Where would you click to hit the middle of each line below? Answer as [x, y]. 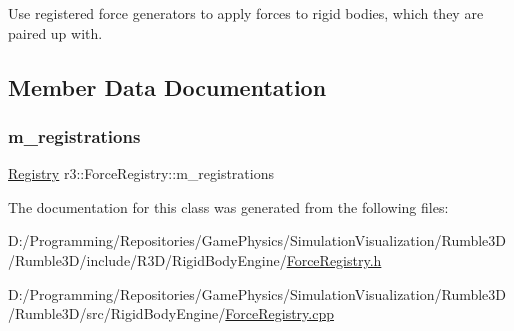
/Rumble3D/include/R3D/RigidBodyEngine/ [147, 259]
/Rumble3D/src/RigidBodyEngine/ [117, 313]
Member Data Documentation [167, 86]
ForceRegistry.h [334, 259]
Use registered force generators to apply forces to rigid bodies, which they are [246, 13]
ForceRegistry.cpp [280, 313]
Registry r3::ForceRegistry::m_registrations [141, 173]
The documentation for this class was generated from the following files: [228, 206]
